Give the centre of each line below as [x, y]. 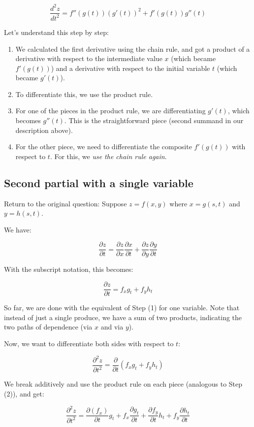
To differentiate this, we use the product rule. [84, 94]
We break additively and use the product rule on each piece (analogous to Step [123, 384]
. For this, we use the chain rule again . [108, 156]
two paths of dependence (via [48, 327]
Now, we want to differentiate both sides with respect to [89, 343]
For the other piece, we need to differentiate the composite [104, 147]
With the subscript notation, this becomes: [69, 269]
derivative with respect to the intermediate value [89, 58]
